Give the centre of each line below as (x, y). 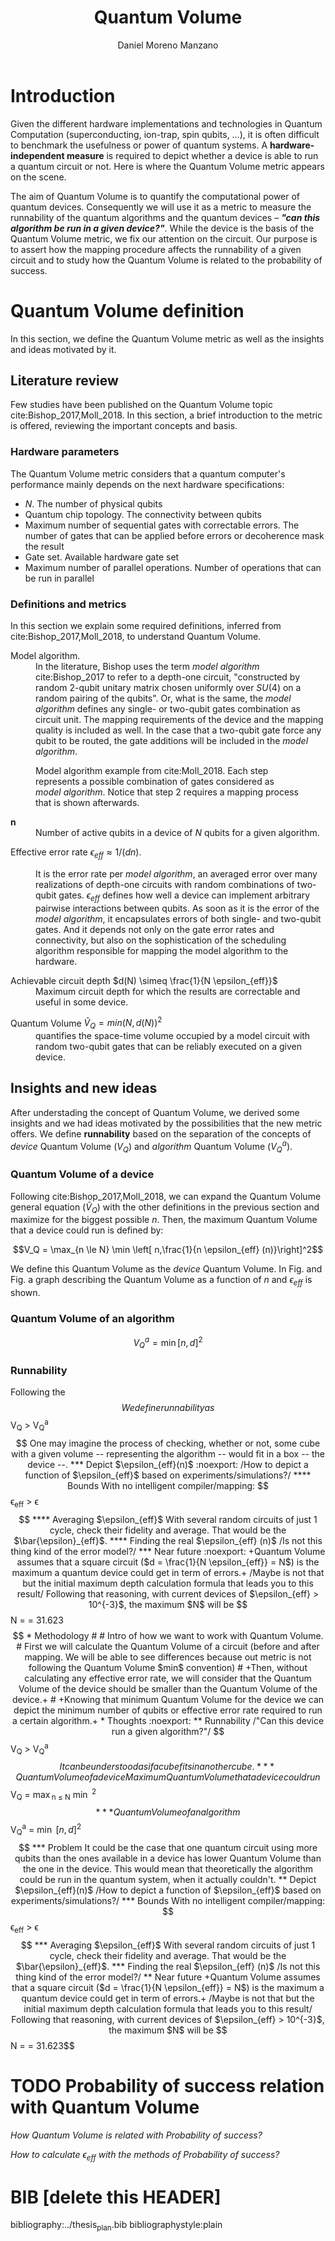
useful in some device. (82, 1002)
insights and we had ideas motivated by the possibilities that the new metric (166, 1123)
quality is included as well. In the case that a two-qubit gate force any (178, 730)
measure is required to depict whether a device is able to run (192, 155)
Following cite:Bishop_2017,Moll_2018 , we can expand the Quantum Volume (166, 1196)
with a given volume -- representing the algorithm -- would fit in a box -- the (168, 1453)
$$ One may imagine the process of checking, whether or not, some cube (168, 1443)
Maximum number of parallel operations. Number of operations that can (173, 567)
